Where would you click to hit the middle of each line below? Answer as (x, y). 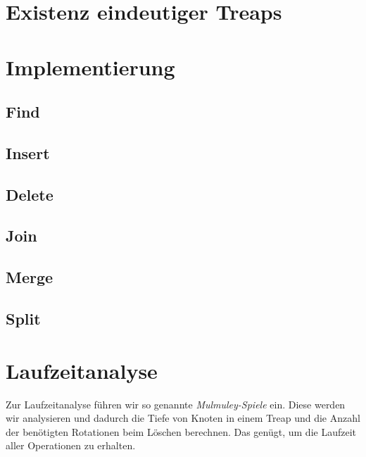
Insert (28, 152)
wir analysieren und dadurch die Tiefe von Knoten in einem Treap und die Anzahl (183, 418)
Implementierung (90, 67)
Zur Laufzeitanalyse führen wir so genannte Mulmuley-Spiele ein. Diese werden (176, 404)
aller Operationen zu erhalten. (71, 445)
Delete (30, 194)
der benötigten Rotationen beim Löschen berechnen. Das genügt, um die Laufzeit (181, 431)
